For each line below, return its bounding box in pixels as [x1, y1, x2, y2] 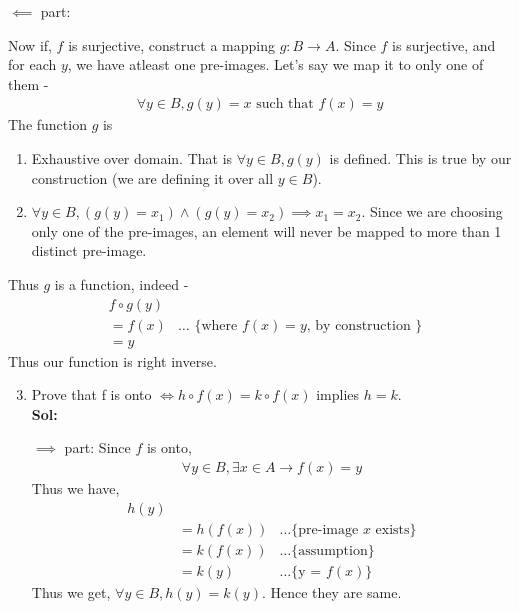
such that [256, 97, 314, 112]
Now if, [8, 34, 52, 55]
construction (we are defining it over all [31, 167, 274, 188]
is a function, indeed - [54, 273, 189, 294]
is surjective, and [392, 34, 496, 55]
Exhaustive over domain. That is [31, 148, 233, 168]
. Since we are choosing [361, 201, 503, 222]
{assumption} [291, 543, 375, 558]
